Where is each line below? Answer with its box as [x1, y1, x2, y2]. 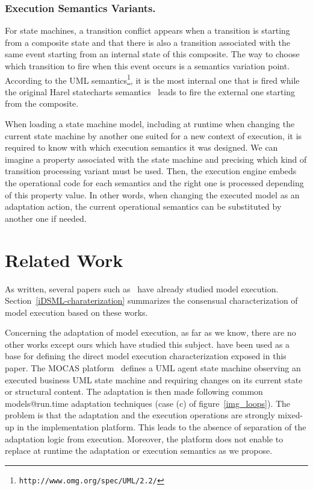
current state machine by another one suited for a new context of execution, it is [5, 129, 302, 142]
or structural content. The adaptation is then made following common [5, 385, 263, 398]
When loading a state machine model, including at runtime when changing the [5, 118, 295, 130]
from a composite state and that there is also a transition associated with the [5, 36, 290, 48]
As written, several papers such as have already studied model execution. [5, 282, 279, 295]
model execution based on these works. [5, 306, 148, 318]
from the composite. [5, 97, 79, 110]
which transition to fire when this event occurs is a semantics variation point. [5, 60, 290, 72]
